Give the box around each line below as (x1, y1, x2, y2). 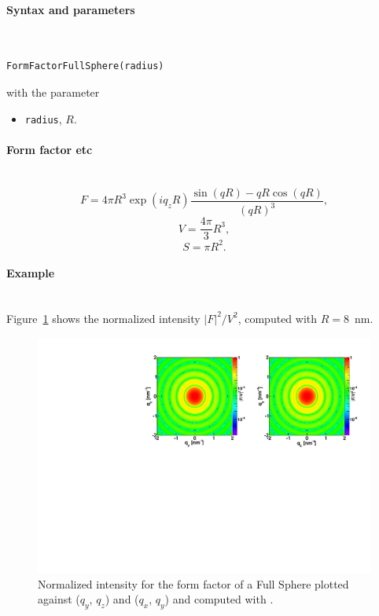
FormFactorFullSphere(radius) (6, 60, 164, 72)
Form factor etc (6, 141, 93, 157)
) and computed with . (164, 591, 274, 607)
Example (6, 265, 55, 281)
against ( (38, 591, 80, 607)
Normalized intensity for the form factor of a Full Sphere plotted (38, 575, 349, 592)
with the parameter (6, 83, 100, 100)
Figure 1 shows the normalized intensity (6, 310, 201, 326)
